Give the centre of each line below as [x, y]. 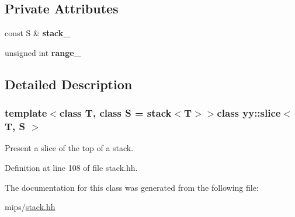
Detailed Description [69, 84]
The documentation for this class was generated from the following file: [132, 187]
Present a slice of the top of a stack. [69, 148]
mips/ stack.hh [30, 207]
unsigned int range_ [43, 52]
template [26, 113]
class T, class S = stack [115, 113]
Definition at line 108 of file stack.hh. [71, 167]
